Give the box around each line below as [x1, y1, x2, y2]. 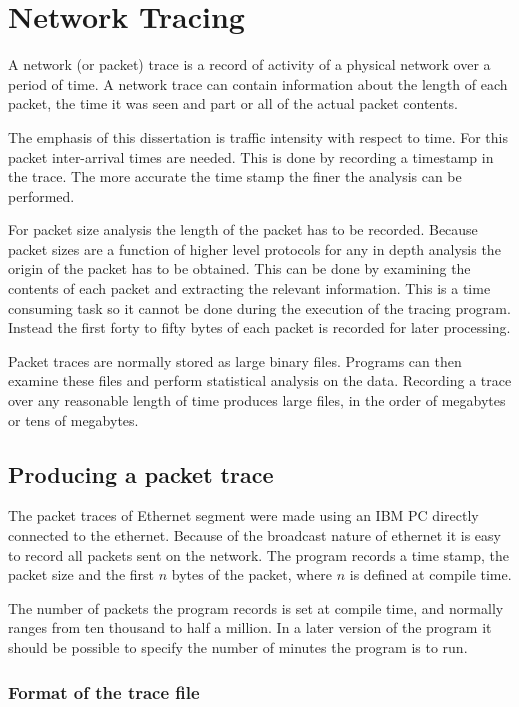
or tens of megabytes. [8, 409, 139, 430]
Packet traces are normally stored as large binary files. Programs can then [8, 350, 462, 371]
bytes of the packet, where [171, 564, 333, 585]
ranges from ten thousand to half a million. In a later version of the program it [8, 617, 492, 638]
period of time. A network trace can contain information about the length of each [8, 73, 508, 94]
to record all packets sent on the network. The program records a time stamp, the [8, 544, 510, 565]
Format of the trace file [8, 679, 200, 704]
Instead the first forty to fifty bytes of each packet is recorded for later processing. [8, 317, 511, 338]
